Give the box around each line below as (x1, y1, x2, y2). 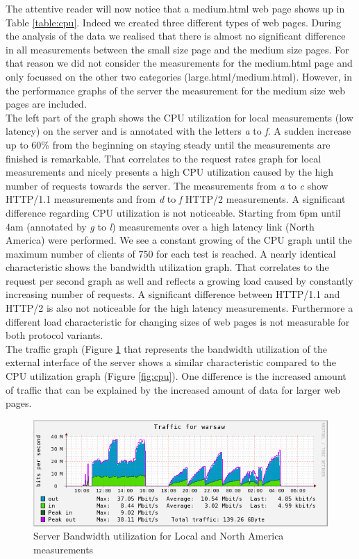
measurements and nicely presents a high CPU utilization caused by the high (6, 165, 333, 179)
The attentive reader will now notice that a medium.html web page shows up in (6, 1, 345, 15)
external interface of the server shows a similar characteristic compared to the (6, 355, 336, 369)
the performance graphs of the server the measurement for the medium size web (6, 83, 345, 97)
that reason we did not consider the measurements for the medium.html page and (6, 56, 353, 70)
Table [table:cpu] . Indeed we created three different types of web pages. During (6, 15, 342, 29)
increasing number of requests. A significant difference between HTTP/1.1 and (6, 287, 340, 301)
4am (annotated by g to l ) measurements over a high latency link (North (6, 219, 315, 233)
